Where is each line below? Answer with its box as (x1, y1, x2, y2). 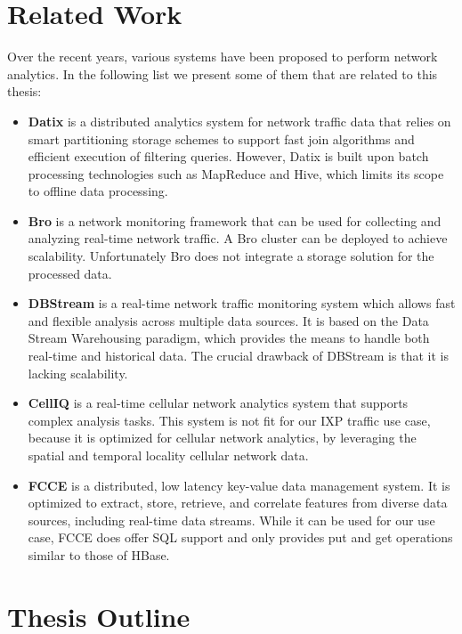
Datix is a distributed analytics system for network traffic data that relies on (28, 111, 451, 130)
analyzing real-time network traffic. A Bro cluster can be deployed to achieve (28, 229, 448, 248)
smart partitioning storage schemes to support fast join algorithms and (28, 129, 415, 148)
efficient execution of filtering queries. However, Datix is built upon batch (28, 147, 429, 166)
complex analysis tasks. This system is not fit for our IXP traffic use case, (28, 410, 431, 429)
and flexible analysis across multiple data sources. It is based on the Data (28, 311, 429, 329)
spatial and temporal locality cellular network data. (28, 446, 309, 464)
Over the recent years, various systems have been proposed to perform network (7, 47, 438, 66)
